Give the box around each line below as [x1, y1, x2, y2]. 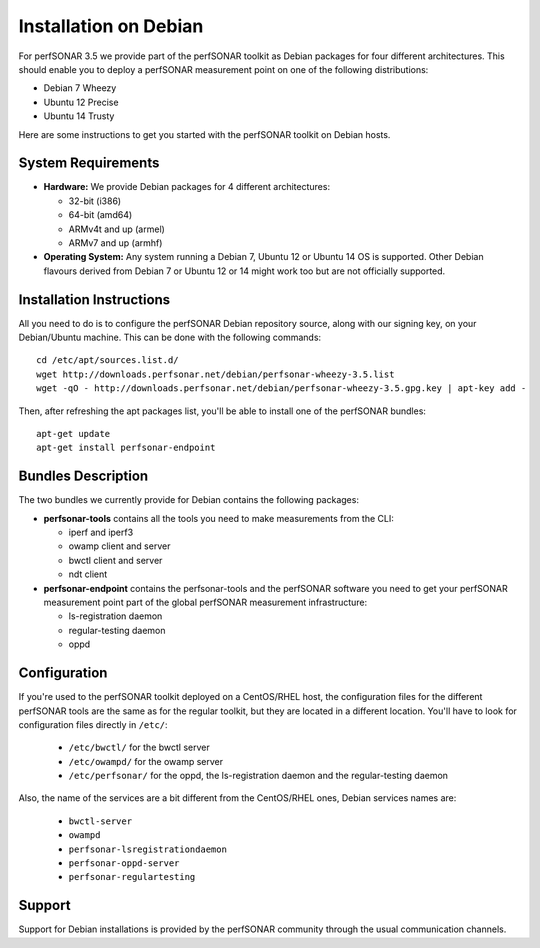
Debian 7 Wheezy [43, 82, 117, 94]
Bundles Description [18, 468, 149, 485]
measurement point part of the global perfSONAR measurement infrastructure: [43, 596, 368, 609]
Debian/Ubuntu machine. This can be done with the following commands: [18, 331, 322, 344]
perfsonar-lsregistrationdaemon [68, 843, 227, 855]
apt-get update [36, 428, 111, 439]
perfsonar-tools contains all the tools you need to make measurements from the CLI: [43, 512, 395, 524]
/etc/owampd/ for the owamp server [68, 755, 224, 767]
